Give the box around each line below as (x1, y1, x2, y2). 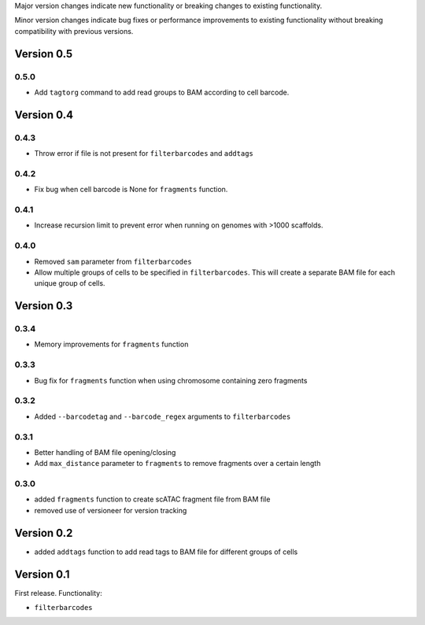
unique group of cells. (34, 279, 105, 288)
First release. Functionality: (14, 588, 102, 597)
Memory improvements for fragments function (34, 339, 189, 349)
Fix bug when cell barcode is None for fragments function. (34, 185, 228, 194)
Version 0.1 (14, 568, 70, 581)
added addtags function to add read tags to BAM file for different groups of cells (34, 547, 298, 557)
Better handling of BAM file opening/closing (34, 447, 176, 457)
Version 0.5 (14, 47, 73, 61)
